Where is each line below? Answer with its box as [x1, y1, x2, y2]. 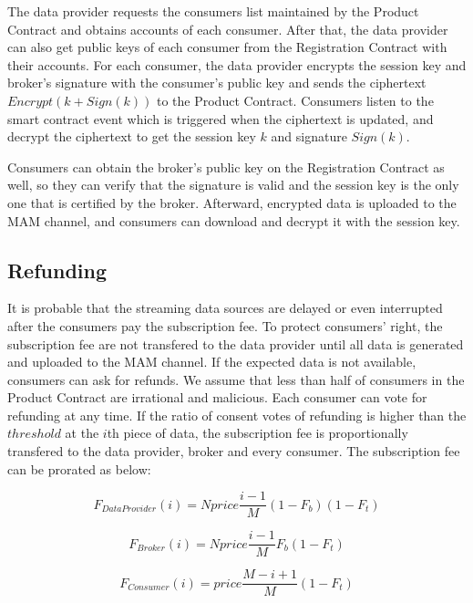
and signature [271, 127, 347, 146]
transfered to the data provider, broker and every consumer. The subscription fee [7, 442, 460, 461]
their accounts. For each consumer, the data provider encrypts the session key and [7, 55, 467, 74]
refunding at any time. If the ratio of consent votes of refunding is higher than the [7, 405, 467, 424]
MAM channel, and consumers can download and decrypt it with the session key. [7, 211, 460, 230]
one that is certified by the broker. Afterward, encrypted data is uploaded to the [7, 192, 457, 212]
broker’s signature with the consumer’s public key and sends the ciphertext [7, 73, 427, 92]
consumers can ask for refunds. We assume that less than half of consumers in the [7, 369, 465, 389]
